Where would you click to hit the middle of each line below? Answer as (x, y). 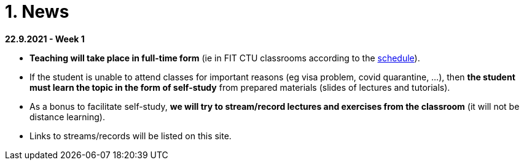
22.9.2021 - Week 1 (45, 39)
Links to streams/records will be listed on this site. (131, 136)
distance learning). (67, 117)
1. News (37, 12)
